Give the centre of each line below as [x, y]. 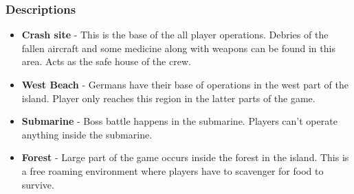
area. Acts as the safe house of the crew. [106, 61]
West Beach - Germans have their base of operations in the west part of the [185, 84]
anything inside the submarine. [87, 134]
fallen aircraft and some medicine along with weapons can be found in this [178, 48]
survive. [38, 184]
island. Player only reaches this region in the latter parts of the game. [168, 98]
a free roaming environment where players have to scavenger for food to [173, 170]
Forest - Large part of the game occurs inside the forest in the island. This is [185, 157]
